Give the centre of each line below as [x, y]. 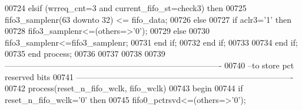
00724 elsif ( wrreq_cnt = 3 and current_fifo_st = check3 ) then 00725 [126, 8]
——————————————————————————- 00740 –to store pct [150, 65]
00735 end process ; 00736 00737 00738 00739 [85, 54]
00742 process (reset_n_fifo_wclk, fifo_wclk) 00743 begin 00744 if [124, 88]
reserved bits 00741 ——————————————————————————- [149, 76]
